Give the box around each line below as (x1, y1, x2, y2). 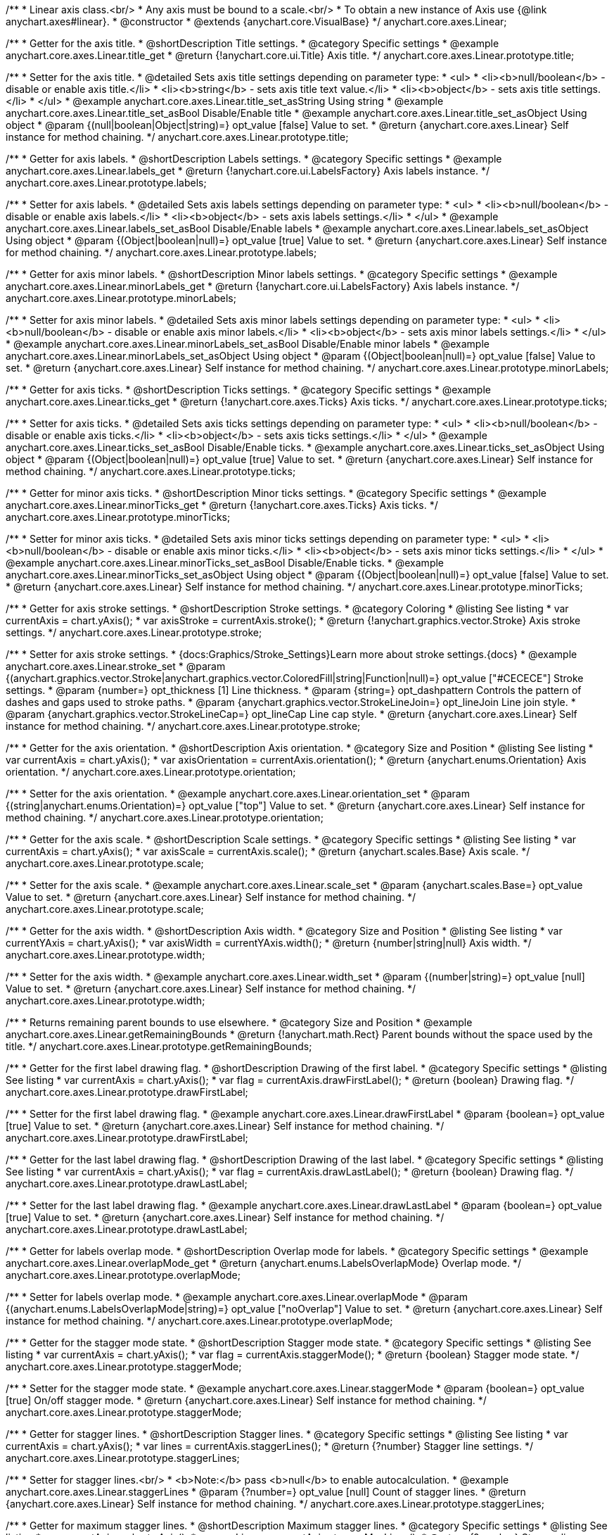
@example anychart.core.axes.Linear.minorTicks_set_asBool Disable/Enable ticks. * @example (6, 557, 444, 569)
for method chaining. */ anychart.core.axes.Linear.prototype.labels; (6, 246, 317, 258)
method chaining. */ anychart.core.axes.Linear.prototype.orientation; (6, 811, 324, 823)
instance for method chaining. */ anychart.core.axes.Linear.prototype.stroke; (6, 720, 361, 732)
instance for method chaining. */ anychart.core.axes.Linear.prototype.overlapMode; (6, 1315, 393, 1327)
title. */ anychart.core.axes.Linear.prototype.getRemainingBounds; (6, 1040, 312, 1052)
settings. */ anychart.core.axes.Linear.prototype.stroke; (6, 626, 262, 638)
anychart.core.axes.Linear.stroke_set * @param (6, 660, 226, 672)
